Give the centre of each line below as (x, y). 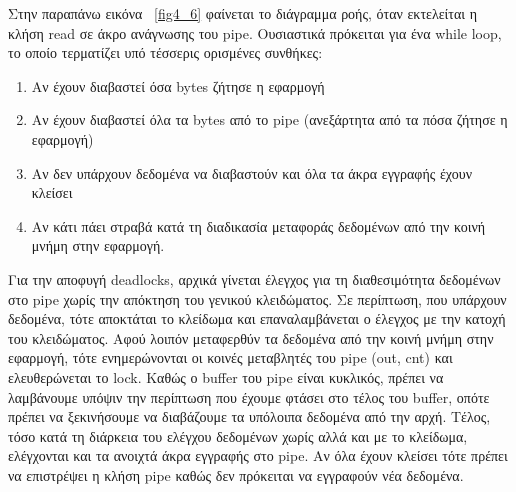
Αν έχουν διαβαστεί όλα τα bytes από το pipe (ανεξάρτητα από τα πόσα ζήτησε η (269, 119)
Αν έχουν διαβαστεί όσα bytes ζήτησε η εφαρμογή (178, 85)
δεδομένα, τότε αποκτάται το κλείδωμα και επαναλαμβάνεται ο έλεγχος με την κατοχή (257, 318)
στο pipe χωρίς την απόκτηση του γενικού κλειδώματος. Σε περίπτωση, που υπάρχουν (257, 298)
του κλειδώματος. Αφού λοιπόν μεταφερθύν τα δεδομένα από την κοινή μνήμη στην (251, 337)
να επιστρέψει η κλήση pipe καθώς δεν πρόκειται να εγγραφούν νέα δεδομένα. (236, 474)
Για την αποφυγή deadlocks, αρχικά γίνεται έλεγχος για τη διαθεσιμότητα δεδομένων (254, 278)
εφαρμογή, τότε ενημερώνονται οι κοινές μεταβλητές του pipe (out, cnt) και (230, 357)
